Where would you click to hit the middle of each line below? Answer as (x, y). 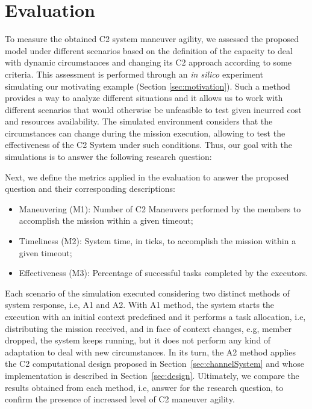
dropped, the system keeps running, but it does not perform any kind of (138, 340)
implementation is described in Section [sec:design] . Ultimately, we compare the (152, 375)
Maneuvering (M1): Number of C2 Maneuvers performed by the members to (160, 208)
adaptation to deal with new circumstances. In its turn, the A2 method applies (150, 352)
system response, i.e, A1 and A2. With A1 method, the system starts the (140, 305)
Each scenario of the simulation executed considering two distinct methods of (147, 293)
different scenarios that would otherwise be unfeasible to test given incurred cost (153, 109)
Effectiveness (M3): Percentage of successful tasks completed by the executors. (164, 273)
